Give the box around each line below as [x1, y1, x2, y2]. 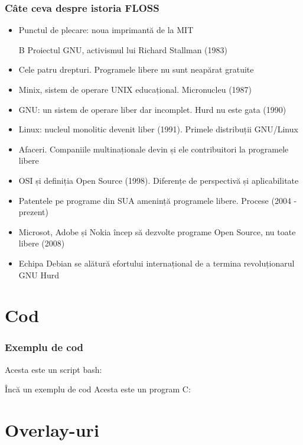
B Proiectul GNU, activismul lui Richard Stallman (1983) [18, 43, 227, 56]
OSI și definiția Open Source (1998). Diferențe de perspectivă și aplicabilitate [18, 174, 299, 186]
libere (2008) [18, 237, 65, 249]
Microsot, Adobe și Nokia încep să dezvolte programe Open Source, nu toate [18, 225, 296, 238]
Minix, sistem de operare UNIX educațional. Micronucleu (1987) [18, 83, 252, 95]
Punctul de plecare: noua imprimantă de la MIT [18, 24, 194, 36]
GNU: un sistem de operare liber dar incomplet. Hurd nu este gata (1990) [18, 103, 286, 115]
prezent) [18, 206, 49, 218]
